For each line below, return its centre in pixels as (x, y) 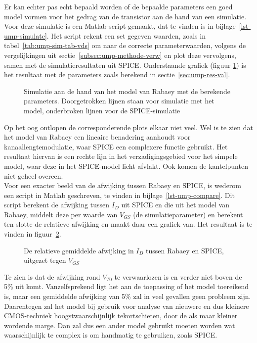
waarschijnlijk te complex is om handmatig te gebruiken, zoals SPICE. (111, 335)
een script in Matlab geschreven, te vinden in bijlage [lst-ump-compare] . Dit (119, 195)
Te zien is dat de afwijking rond (52, 276)
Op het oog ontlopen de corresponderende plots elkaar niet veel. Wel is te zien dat (128, 127)
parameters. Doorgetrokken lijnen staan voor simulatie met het (119, 101)
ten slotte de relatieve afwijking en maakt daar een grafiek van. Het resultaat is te (128, 224)
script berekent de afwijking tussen (57, 205)
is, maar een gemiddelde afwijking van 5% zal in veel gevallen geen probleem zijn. (128, 296)
